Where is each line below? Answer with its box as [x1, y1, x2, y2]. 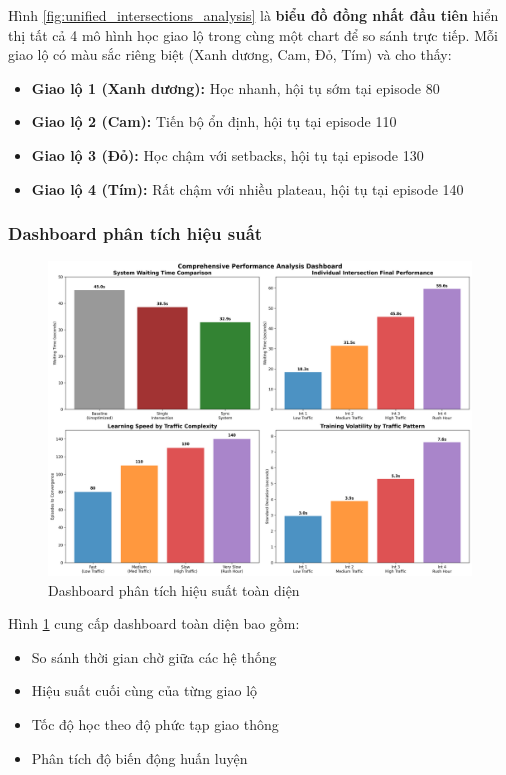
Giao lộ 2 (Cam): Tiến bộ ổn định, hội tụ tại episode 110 [31, 111, 397, 132]
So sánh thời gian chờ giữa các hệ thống [31, 646, 277, 667]
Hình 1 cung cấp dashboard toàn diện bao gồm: [8, 613, 300, 634]
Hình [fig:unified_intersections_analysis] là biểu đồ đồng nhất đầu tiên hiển [8, 5, 499, 25]
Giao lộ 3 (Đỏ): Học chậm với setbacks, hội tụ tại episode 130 [31, 144, 424, 165]
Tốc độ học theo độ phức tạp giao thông [31, 714, 279, 735]
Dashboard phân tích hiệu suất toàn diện [48, 579, 300, 600]
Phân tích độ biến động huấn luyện [31, 747, 248, 768]
